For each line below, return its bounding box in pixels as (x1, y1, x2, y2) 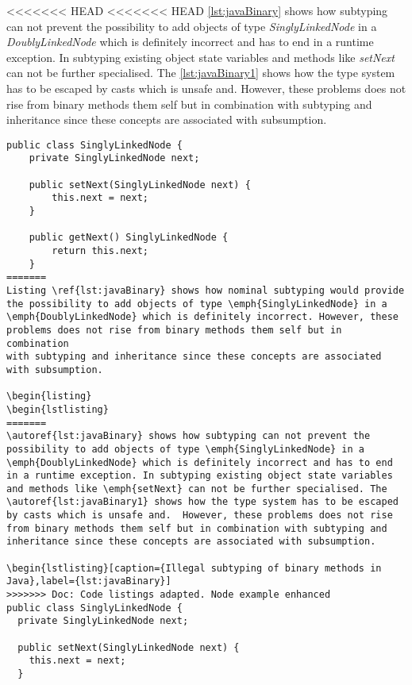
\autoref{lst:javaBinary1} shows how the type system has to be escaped (6, 496, 399, 508)
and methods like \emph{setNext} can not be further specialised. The (6, 483, 387, 495)
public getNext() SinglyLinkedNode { (29, 232, 229, 244)
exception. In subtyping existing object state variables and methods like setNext (6, 48, 395, 65)
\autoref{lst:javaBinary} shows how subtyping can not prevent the (6, 430, 371, 442)
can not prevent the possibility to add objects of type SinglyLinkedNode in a (6, 17, 377, 34)
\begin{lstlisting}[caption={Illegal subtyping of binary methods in (6, 562, 382, 574)
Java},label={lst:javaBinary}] (6, 575, 171, 587)
